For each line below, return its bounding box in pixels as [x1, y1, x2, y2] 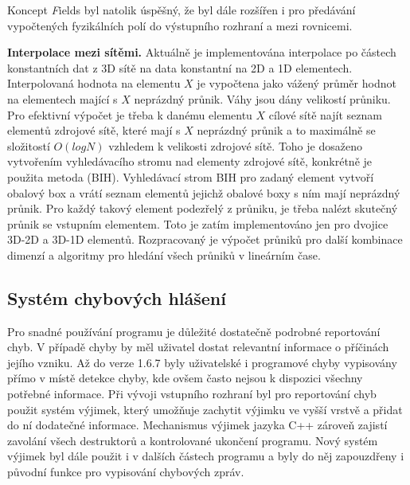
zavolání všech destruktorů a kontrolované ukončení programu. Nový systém [7, 432, 378, 448]
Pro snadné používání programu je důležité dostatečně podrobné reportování [7, 323, 381, 339]
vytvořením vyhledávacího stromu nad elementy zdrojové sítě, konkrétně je [7, 153, 373, 170]
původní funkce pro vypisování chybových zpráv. [7, 463, 244, 480]
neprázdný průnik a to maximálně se [197, 122, 376, 139]
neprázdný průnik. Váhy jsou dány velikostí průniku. [134, 90, 391, 107]
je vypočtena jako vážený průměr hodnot [197, 75, 396, 92]
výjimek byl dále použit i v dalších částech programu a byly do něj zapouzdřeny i [7, 448, 404, 464]
